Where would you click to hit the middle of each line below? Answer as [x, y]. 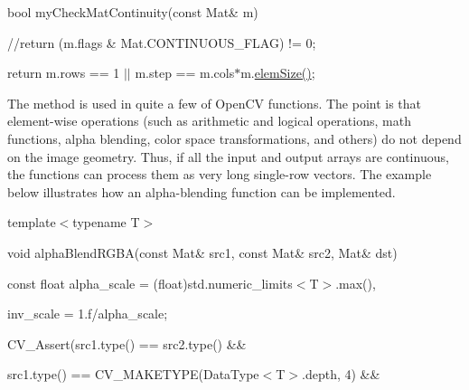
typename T [106, 222]
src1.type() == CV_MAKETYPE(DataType [133, 374]
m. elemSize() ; [278, 73]
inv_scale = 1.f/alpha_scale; [88, 314]
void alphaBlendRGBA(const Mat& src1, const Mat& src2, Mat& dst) [202, 252]
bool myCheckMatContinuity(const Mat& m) [133, 12]
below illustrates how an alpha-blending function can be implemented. [202, 191]
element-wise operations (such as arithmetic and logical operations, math [209, 121]
